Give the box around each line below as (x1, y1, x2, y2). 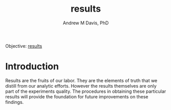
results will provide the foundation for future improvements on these (5, 93, 149, 99)
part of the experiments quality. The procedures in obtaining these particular (5, 88, 166, 94)
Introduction (5, 61, 59, 72)
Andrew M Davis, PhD (63, 20, 109, 26)
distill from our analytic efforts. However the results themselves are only (5, 83, 157, 89)
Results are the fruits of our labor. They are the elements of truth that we (5, 77, 158, 84)
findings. (5, 99, 24, 105)
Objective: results (5, 43, 42, 49)
